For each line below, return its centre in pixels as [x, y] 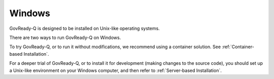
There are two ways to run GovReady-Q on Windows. [65, 37]
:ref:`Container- [238, 47]
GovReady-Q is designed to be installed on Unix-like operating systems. [84, 28]
